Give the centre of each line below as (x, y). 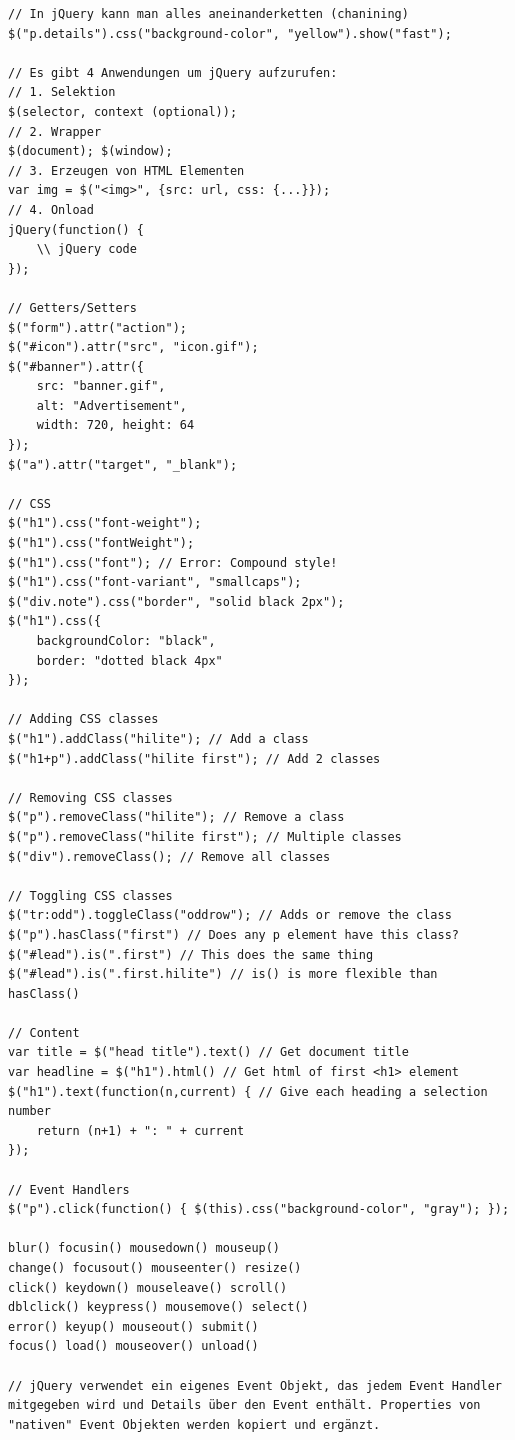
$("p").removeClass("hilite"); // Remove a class (176, 817)
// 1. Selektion (62, 92)
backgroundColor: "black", (126, 641)
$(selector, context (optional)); (123, 111)
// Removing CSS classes (90, 797)
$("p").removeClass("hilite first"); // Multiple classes (205, 836)
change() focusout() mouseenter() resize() (155, 1268)
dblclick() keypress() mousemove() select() (158, 1307)
